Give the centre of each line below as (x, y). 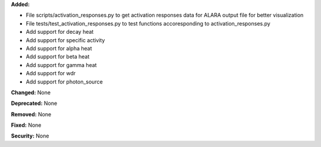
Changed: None (31, 92)
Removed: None (31, 114)
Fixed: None (26, 125)
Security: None (30, 136)
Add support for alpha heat (59, 48)
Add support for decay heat (60, 32)
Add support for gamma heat (62, 65)
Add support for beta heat (58, 57)
